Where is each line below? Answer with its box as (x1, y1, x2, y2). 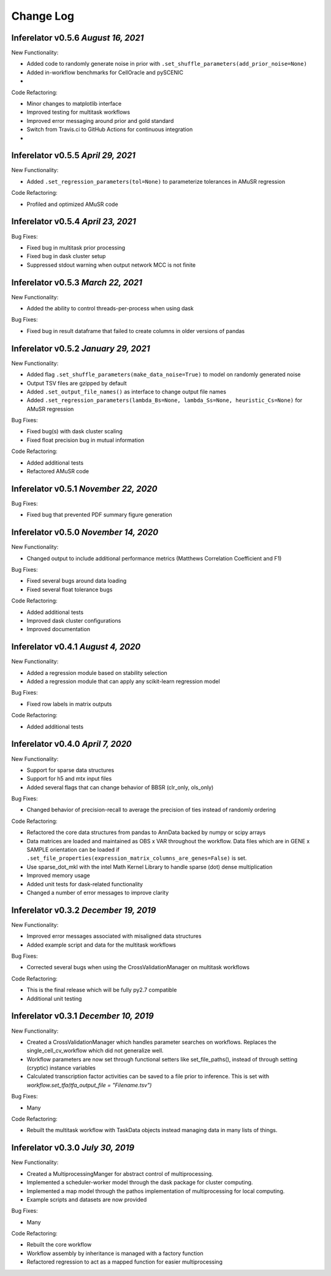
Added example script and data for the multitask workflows (26, 941, 177, 948)
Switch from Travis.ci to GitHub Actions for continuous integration (26, 126, 193, 133)
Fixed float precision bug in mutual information (26, 436, 145, 444)
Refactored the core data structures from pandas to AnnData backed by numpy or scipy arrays (26, 829, 266, 836)
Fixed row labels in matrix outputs (26, 700, 112, 707)
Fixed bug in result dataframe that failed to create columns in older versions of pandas (26, 327, 245, 334)
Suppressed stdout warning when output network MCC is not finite (26, 261, 196, 269)
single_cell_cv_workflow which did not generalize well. (26, 1047, 164, 1054)
